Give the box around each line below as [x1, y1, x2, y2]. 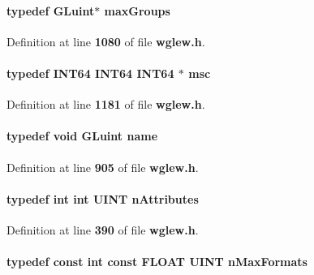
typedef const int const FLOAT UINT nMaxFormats [6, 253, 308, 270]
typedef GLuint [6, 2, 95, 19]
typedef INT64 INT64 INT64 [6, 64, 174, 81]
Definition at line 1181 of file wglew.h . [6, 96, 205, 113]
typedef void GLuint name [6, 127, 158, 144]
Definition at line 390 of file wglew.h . [6, 221, 199, 238]
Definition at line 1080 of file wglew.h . [6, 32, 205, 49]
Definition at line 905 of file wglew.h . [6, 158, 199, 175]
